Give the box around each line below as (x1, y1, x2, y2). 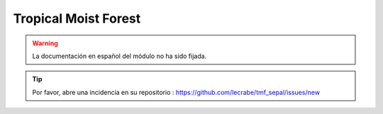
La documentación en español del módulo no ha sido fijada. (32, 52, 207, 60)
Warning (32, 39, 58, 47)
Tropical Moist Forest (13, 11, 141, 26)
